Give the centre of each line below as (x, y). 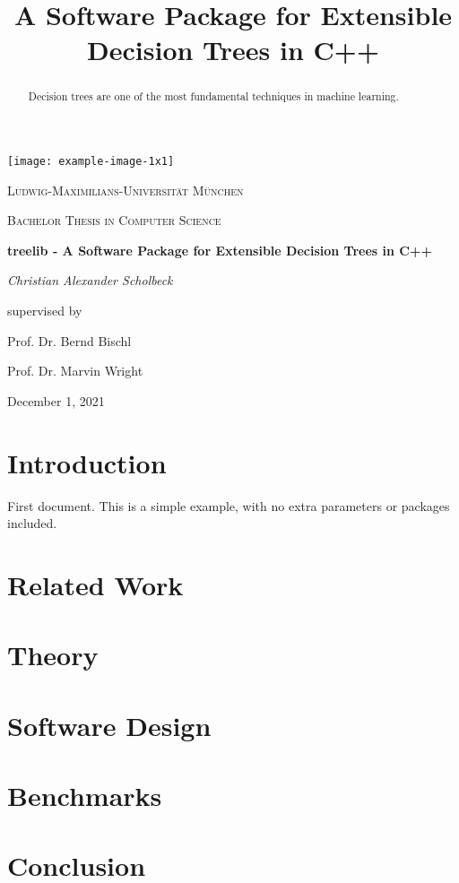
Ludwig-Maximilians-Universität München (126, 190)
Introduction (87, 462)
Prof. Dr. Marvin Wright (75, 371)
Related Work (95, 584)
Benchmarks (85, 796)
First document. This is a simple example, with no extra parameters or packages (229, 505)
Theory (53, 655)
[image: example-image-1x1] (91, 162)
